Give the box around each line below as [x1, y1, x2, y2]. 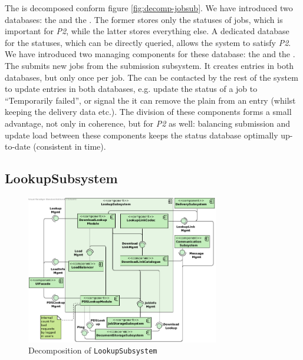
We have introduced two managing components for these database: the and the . [5, 48, 295, 60]
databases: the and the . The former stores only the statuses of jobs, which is [5, 13, 283, 25]
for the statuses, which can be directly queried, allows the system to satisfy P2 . [5, 36, 291, 48]
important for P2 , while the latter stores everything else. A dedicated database [5, 25, 289, 37]
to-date [5, 140, 31, 153]
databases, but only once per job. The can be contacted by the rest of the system [5, 71, 298, 83]
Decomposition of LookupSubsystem [28, 344, 157, 356]
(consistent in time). [33, 140, 106, 153]
